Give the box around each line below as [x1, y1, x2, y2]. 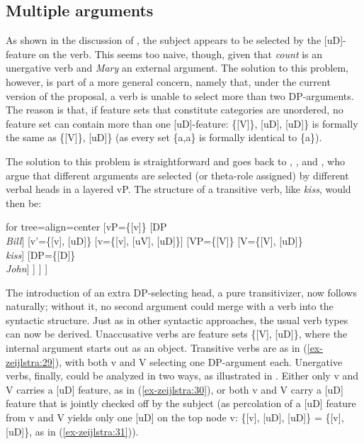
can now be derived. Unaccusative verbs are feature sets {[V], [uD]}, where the [6, 326, 348, 341]
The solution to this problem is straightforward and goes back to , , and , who [6, 153, 345, 168]
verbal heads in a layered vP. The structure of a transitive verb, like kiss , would [6, 182, 351, 196]
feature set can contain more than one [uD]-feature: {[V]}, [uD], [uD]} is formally [6, 116, 358, 131]
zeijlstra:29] [6, 354, 55, 369]
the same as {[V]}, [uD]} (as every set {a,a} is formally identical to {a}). [6, 130, 322, 145]
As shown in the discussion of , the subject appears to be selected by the [6, 33, 322, 48]
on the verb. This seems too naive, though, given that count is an [39, 46, 323, 61]
